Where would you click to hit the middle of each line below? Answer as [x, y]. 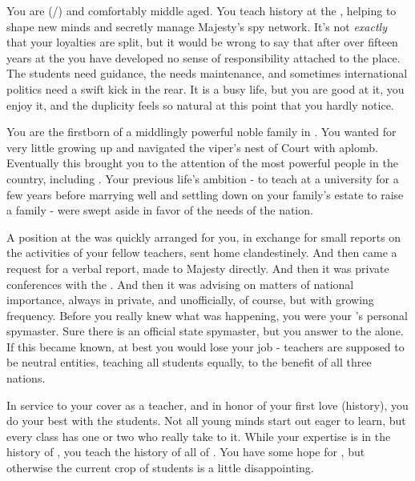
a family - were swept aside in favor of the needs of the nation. [160, 210]
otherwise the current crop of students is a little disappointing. [160, 468]
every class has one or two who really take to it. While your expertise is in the [199, 436]
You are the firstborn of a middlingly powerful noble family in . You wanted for [201, 132]
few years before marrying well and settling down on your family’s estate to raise [205, 194]
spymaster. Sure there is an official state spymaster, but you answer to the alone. [205, 331]
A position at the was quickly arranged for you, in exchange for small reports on [204, 236]
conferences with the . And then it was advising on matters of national [180, 284]
